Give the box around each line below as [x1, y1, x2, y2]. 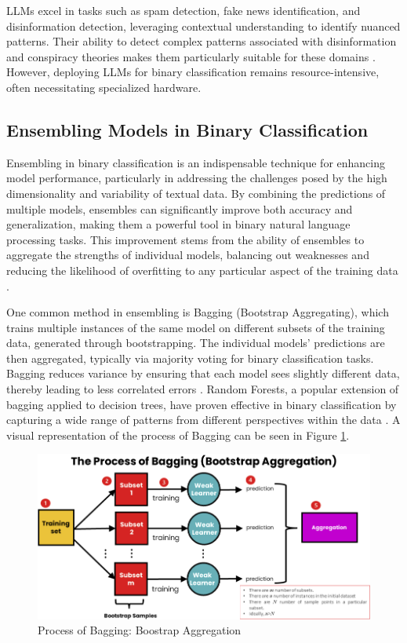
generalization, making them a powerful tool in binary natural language [6, 216, 351, 232]
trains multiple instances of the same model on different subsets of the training [6, 319, 385, 335]
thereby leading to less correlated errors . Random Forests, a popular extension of [6, 381, 399, 397]
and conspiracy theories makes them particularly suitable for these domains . [6, 48, 376, 64]
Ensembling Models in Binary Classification [6, 117, 369, 141]
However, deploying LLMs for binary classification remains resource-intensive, [6, 64, 380, 80]
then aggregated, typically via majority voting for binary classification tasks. [6, 349, 374, 366]
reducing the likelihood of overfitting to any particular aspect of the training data [6, 261, 398, 278]
